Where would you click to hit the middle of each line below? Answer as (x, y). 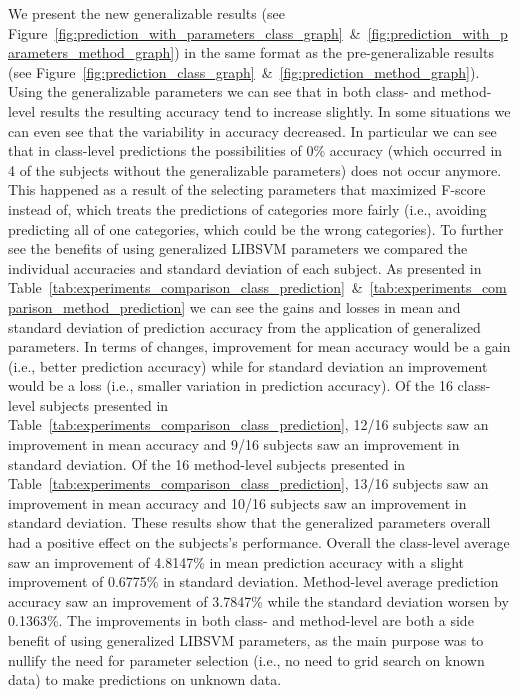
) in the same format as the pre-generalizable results (334, 52)
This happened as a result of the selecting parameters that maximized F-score (247, 189)
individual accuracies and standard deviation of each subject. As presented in (245, 267)
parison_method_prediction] (97, 306)
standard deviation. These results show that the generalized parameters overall (249, 522)
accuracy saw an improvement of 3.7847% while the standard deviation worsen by (258, 600)
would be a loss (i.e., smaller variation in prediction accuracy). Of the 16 (230, 385)
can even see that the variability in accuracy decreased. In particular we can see (252, 130)
